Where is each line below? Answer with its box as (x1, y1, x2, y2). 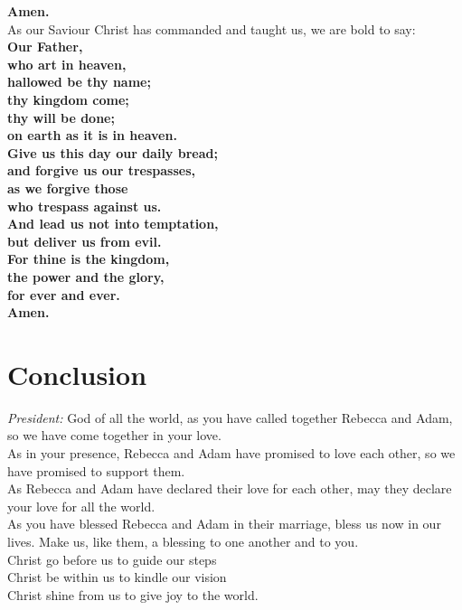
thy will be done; (7, 108, 115, 127)
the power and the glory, (7, 267, 165, 286)
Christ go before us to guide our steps (7, 549, 217, 568)
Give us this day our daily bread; (7, 143, 218, 162)
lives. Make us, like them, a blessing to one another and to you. (7, 531, 359, 550)
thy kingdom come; (7, 89, 129, 108)
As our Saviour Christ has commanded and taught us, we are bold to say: (7, 19, 416, 38)
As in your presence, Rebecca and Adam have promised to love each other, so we (7, 444, 456, 462)
